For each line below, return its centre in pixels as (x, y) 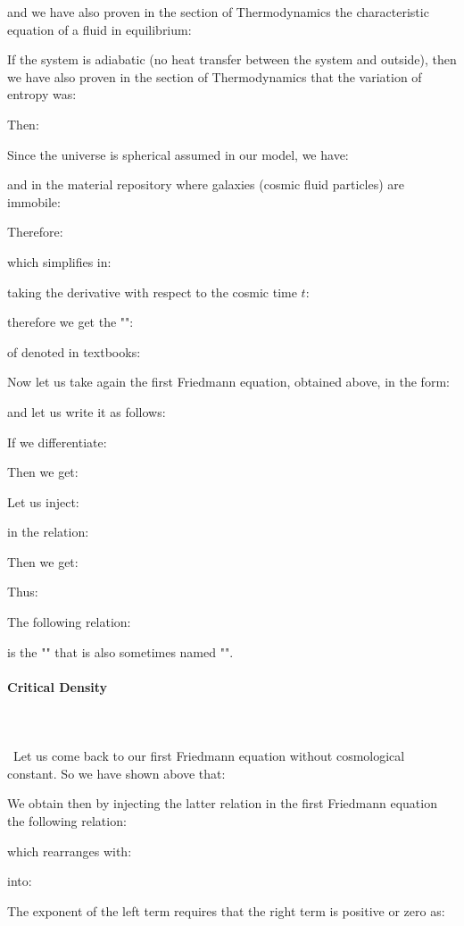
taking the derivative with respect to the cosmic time (152, 292)
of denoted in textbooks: (74, 351)
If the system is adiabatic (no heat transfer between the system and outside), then (232, 59)
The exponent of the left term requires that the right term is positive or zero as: (226, 910)
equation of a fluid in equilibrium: (99, 29)
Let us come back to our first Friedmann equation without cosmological (209, 756)
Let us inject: (43, 501)
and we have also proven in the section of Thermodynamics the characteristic (218, 12)
